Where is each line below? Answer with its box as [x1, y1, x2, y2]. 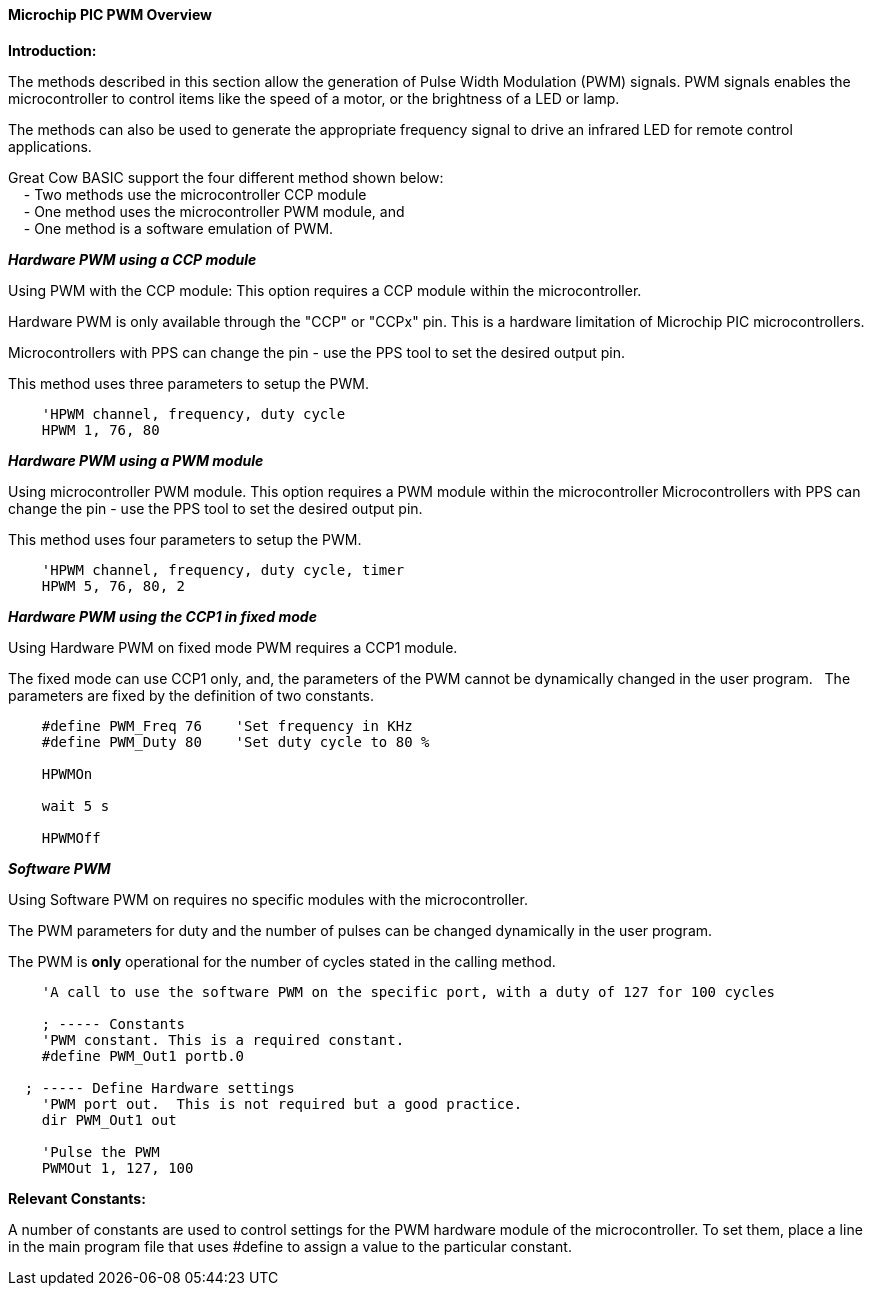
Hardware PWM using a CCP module [8, 250, 257, 268]
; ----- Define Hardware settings [24, 1079, 295, 1096]
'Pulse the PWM [41, 1143, 160, 1160]
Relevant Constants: [8, 1189, 146, 1207]
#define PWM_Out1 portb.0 [41, 1047, 245, 1064]
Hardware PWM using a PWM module [8, 451, 264, 469]
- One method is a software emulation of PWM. [23, 219, 334, 237]
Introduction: [8, 41, 97, 59]
